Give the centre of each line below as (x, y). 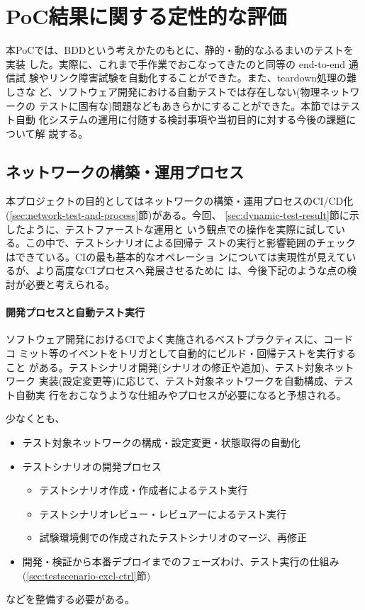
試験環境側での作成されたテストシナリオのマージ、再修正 (173, 537)
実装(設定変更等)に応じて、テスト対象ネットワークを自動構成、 (186, 381)
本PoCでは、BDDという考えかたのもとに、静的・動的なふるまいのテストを (180, 50)
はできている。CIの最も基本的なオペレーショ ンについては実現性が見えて (176, 256)
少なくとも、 (35, 418)
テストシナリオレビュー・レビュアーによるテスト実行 (163, 513)
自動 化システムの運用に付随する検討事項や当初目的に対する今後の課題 (181, 119)
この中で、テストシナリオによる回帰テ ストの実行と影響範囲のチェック (190, 243)
